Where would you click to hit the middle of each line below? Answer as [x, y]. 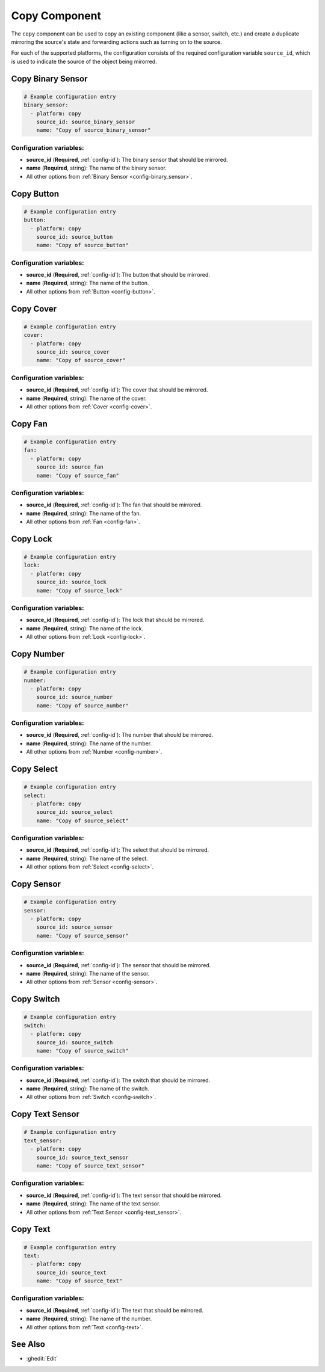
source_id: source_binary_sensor [86, 122]
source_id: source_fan [70, 467]
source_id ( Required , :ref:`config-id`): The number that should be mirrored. [120, 735]
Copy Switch [36, 999]
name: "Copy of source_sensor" [82, 936]
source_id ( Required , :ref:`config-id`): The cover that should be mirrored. [117, 390]
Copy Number [38, 654]
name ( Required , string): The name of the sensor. [88, 973]
